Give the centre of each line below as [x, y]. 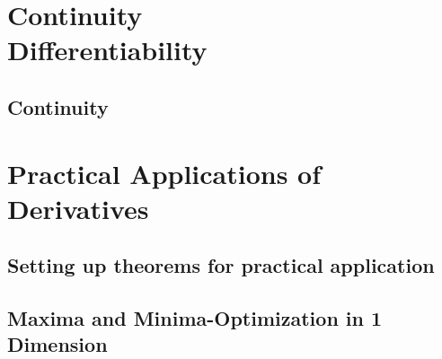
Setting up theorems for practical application [221, 265]
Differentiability [107, 50]
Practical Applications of [164, 173]
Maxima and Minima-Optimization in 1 [195, 318]
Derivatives [78, 208]
